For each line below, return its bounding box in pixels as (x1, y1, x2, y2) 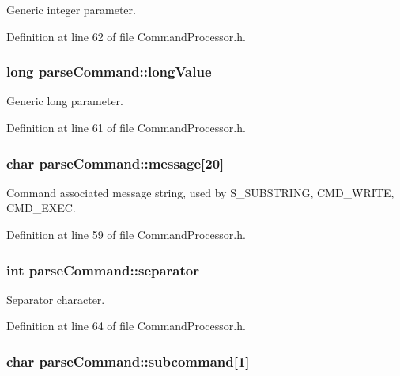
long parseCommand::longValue (6, 62, 212, 82)
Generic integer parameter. (6, 2, 136, 17)
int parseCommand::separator (6, 260, 199, 279)
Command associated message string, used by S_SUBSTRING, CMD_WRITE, (6, 184, 394, 200)
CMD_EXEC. (6, 199, 76, 216)
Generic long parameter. (6, 93, 123, 109)
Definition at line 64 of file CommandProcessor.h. (6, 317, 246, 334)
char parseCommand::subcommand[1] (6, 351, 250, 370)
